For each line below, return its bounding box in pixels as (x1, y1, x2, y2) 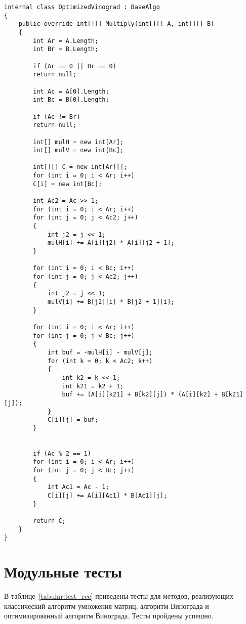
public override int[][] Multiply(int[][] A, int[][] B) (18, 20, 215, 28)
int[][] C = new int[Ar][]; (33, 163, 128, 171)
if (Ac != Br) (33, 113, 80, 120)
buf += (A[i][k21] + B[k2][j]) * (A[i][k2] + (62, 391, 218, 398)
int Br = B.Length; (33, 46, 99, 53)
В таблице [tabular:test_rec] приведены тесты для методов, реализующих (4, 591, 234, 601)
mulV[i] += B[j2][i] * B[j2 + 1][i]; (47, 298, 175, 305)
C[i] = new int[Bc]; (33, 180, 102, 188)
